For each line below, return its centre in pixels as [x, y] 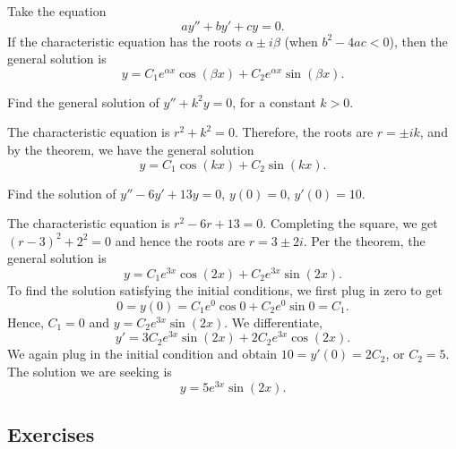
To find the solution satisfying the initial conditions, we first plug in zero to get [225, 290]
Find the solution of [62, 193]
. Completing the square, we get [350, 223]
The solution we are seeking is [90, 371]
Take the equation [57, 11]
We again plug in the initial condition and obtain [142, 354]
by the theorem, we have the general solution [131, 149]
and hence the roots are [180, 240]
